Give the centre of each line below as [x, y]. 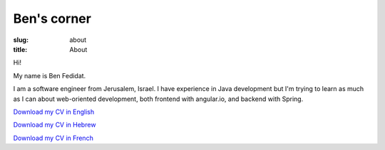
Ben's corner [52, 18]
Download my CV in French [53, 138]
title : [20, 49]
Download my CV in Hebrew [55, 125]
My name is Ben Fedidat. [50, 75]
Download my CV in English [54, 112]
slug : [21, 40]
